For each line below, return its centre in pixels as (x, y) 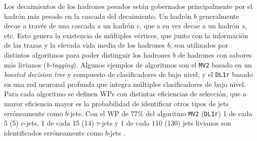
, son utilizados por (199, 45)
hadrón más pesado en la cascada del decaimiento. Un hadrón (98, 16)
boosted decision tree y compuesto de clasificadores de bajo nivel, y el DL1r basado (128, 74)
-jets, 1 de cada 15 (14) (59, 123)
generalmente (219, 16)
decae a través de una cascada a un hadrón (69, 26)
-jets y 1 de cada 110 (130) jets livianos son (165, 123)
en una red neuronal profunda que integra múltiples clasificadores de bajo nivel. (125, 84)
